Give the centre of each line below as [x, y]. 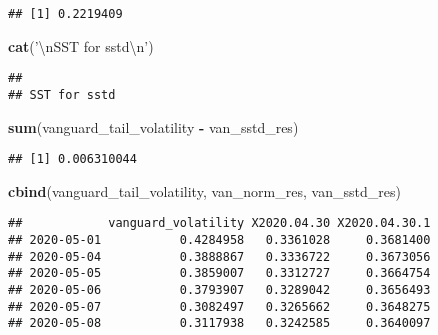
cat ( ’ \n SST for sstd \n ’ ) [81, 45]
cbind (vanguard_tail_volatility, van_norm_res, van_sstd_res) [204, 190]
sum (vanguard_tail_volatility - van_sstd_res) [153, 126]
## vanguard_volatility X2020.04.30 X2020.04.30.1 [219, 223]
